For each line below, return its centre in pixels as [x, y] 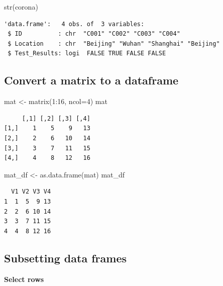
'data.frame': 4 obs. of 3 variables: [74, 24]
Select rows [24, 279]
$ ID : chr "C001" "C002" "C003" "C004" [94, 34]
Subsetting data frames [65, 258]
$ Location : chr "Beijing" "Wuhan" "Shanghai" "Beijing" [114, 43]
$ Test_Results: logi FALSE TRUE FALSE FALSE [87, 54]
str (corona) [21, 7]
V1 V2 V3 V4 [31, 192]
